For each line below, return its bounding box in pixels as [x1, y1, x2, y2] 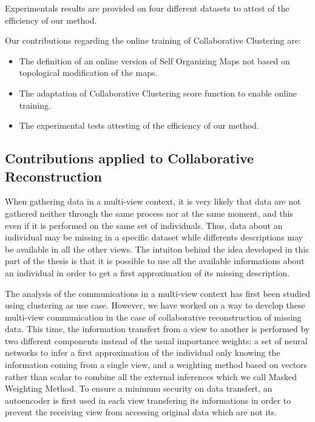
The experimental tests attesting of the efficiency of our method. [19, 119, 259, 132]
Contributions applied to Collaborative [5, 149, 254, 168]
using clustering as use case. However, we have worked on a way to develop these [5, 299, 305, 311]
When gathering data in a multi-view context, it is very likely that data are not [5, 195, 301, 208]
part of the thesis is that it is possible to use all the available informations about [5, 254, 305, 267]
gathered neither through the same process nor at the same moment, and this [5, 206, 293, 219]
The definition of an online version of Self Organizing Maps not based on [19, 54, 290, 67]
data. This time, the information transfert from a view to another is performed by [5, 322, 310, 335]
